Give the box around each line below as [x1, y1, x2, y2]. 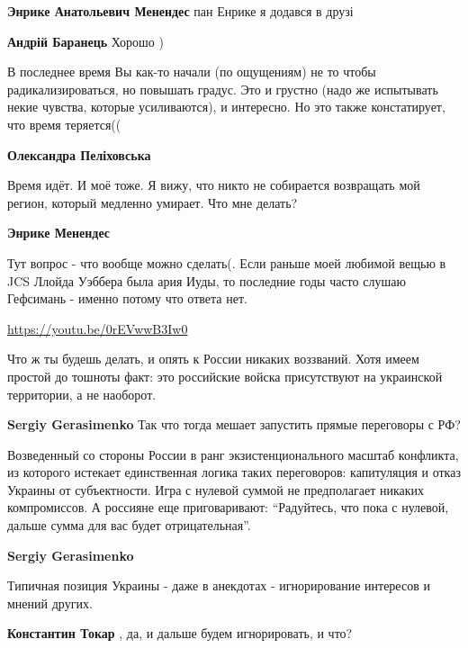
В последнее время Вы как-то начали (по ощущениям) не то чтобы [7, 62, 376, 81]
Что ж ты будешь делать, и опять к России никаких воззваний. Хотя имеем [7, 349, 419, 368]
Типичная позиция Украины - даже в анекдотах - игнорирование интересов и [7, 576, 430, 595]
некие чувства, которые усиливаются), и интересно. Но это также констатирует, [7, 97, 445, 116]
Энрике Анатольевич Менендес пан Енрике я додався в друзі [7, 2, 354, 20]
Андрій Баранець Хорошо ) [7, 31, 164, 50]
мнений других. [7, 593, 93, 612]
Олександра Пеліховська [7, 145, 151, 164]
